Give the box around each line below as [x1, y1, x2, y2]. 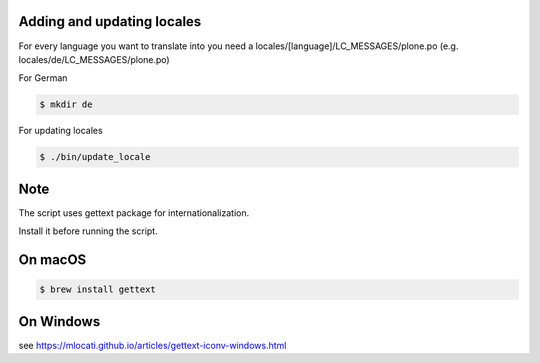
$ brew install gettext [39, 284, 157, 295]
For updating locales [18, 125, 104, 137]
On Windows [18, 313, 101, 330]
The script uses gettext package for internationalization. [18, 206, 250, 219]
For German [18, 72, 68, 84]
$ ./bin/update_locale [39, 151, 151, 163]
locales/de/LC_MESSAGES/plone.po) [18, 53, 170, 65]
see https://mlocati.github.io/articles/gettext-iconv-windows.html [18, 339, 287, 351]
